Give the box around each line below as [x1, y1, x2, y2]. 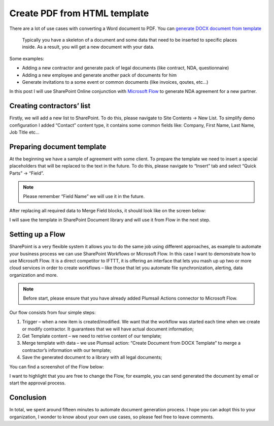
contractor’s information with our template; [22, 347, 112, 353]
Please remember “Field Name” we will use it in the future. [23, 193, 145, 200]
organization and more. [9, 272, 58, 278]
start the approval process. [9, 380, 66, 386]
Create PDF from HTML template [9, 8, 149, 19]
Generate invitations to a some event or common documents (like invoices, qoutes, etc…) [22, 79, 209, 85]
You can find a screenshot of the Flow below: [9, 364, 104, 370]
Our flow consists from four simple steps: [9, 309, 96, 315]
